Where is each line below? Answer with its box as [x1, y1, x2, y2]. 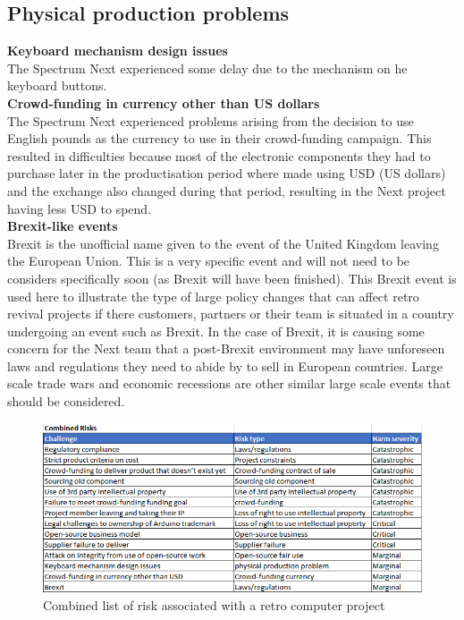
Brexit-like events [7, 217, 118, 235]
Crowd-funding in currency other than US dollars [7, 93, 320, 112]
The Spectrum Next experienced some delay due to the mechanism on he [7, 58, 408, 77]
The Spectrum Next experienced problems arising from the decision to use [7, 111, 414, 130]
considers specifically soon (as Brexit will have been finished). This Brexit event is [7, 268, 457, 287]
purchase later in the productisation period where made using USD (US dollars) [7, 164, 446, 183]
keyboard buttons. [7, 76, 107, 95]
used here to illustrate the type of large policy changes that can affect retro [7, 286, 419, 305]
